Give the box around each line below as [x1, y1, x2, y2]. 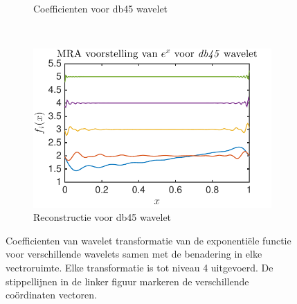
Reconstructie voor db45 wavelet [33, 210, 172, 224]
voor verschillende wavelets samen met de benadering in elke [6, 247, 262, 261]
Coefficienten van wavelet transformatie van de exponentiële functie [6, 233, 291, 247]
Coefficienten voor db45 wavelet [33, 1, 168, 15]
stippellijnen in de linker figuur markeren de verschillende [6, 274, 249, 288]
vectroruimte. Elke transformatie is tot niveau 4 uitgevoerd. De [6, 260, 273, 275]
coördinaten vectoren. [6, 287, 97, 302]
